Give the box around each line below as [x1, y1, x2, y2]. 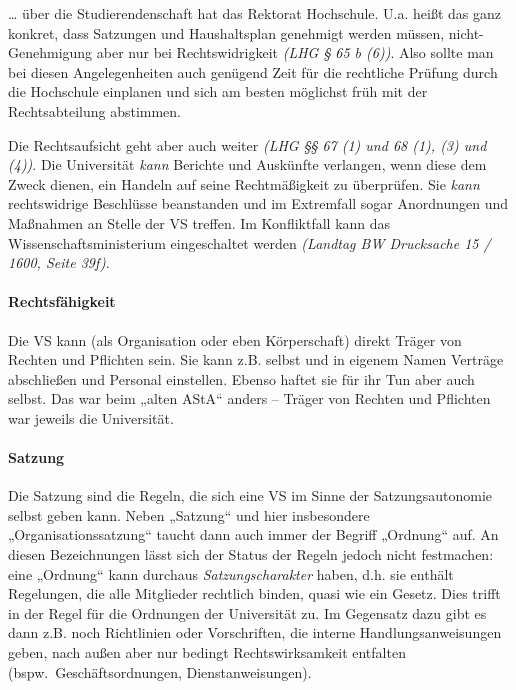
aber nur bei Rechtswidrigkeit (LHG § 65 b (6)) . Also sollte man [96, 42, 494, 63]
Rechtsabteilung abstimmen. [8, 100, 182, 121]
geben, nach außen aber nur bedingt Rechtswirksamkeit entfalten [8, 642, 406, 663]
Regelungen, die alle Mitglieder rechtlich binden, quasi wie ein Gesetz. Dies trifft [8, 583, 501, 604]
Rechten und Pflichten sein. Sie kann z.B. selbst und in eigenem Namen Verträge [8, 349, 504, 370]
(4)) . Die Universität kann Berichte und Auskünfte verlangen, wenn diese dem [8, 154, 487, 175]
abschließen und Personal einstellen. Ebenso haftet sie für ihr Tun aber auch [8, 368, 475, 389]
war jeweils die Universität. [8, 407, 174, 428]
